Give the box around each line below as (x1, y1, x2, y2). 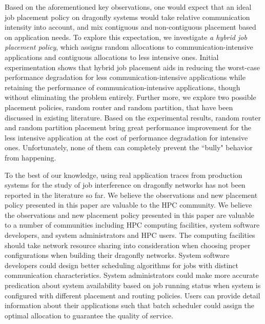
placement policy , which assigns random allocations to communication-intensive (5, 42, 253, 52)
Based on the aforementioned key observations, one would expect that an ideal (5, 2, 252, 12)
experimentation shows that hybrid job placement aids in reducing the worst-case (5, 62, 260, 72)
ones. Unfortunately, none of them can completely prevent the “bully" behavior (5, 142, 253, 153)
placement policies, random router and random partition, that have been (5, 102, 233, 112)
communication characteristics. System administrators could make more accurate (5, 270, 259, 280)
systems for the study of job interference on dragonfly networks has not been (5, 179, 246, 190)
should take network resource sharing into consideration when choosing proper (5, 239, 251, 250)
